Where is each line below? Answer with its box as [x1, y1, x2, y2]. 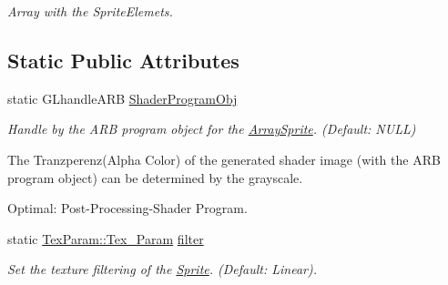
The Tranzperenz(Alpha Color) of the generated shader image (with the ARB [7, 149, 441, 168]
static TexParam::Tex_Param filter [7, 229, 204, 248]
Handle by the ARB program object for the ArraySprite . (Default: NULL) [7, 119, 416, 138]
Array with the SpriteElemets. [7, 2, 173, 20]
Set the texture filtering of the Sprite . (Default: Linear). [7, 260, 318, 279]
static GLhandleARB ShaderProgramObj [7, 88, 238, 107]
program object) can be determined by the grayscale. [7, 168, 303, 187]
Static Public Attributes [7, 46, 239, 74]
